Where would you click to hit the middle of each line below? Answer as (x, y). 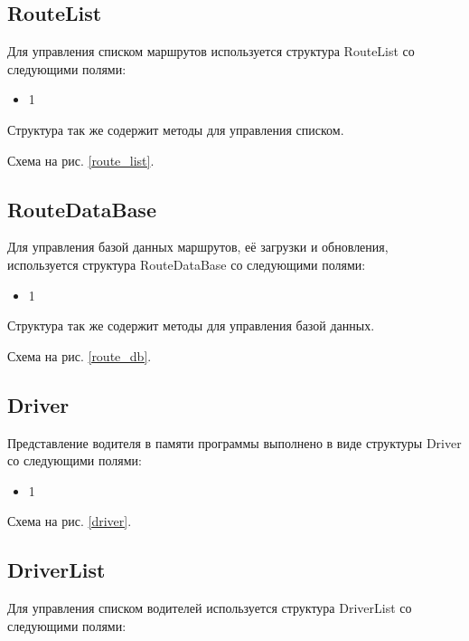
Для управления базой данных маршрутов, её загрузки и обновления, (198, 247)
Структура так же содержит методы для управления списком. (176, 129)
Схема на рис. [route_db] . (80, 355)
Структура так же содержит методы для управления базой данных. (191, 325)
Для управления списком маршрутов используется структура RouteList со (211, 51)
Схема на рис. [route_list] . (81, 160)
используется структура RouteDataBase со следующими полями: (187, 264)
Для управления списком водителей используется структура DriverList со (210, 608)
